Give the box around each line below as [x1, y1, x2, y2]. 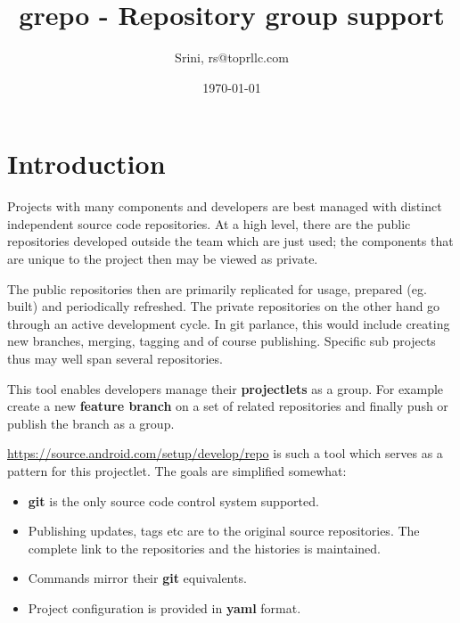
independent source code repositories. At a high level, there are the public [7, 214, 411, 233]
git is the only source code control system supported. [28, 491, 319, 510]
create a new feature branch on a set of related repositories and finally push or [7, 397, 448, 415]
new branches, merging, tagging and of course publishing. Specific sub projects [7, 332, 436, 350]
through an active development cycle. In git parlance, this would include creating [7, 314, 450, 332]
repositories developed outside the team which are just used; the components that [7, 232, 454, 250]
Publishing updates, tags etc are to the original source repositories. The [28, 521, 420, 540]
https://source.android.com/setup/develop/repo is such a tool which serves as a [7, 444, 443, 463]
